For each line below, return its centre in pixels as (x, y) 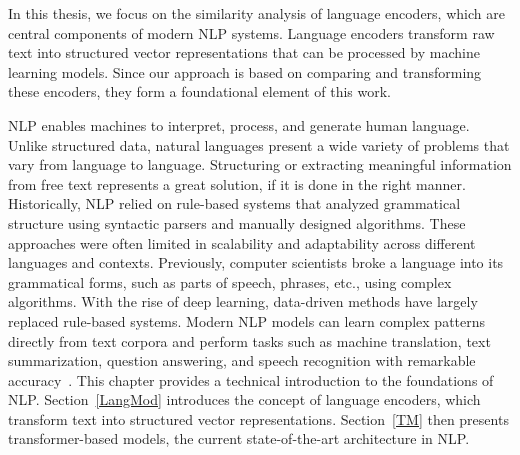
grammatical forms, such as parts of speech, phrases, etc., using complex (230, 281)
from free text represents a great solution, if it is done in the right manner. (237, 183)
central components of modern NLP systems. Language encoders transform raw (251, 32)
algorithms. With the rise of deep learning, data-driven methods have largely (243, 301)
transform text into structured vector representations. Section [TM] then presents (258, 418)
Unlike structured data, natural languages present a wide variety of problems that (259, 144)
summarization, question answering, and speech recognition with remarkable (242, 360)
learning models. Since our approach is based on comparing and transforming (245, 71)
